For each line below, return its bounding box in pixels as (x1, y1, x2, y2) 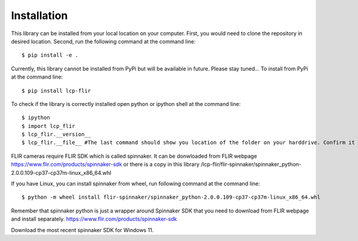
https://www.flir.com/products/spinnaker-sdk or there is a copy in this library (11, 161, 200, 168)
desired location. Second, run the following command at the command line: (11, 37, 196, 45)
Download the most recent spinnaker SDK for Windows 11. (11, 226, 154, 233)
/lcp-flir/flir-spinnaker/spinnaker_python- (200, 161, 301, 168)
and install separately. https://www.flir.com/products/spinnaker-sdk (11, 215, 177, 223)
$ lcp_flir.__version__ (21, 131, 91, 138)
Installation (11, 9, 68, 22)
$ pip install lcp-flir (21, 87, 91, 94)
